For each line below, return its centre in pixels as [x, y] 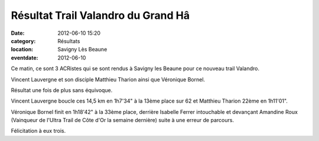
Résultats [69, 41]
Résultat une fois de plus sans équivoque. [62, 90]
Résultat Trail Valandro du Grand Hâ [100, 15]
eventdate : [25, 58]
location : [22, 50]
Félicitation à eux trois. [38, 131]
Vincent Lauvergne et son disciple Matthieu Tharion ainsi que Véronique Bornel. [108, 79]
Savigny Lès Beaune [82, 50]
